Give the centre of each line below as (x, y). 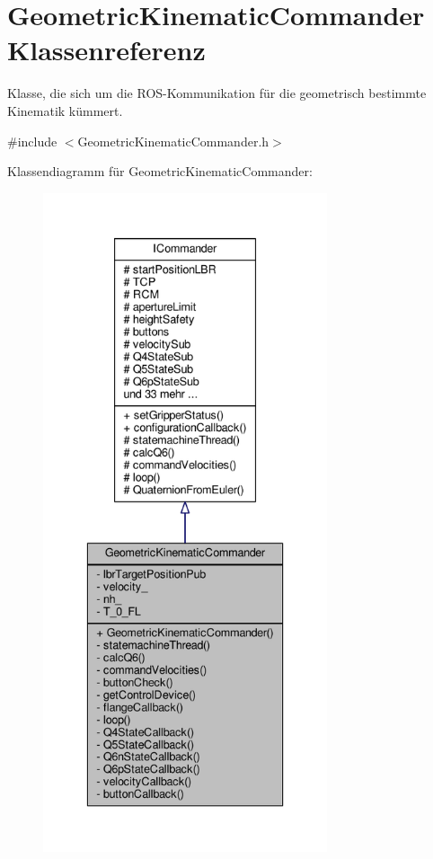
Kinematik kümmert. (65, 110)
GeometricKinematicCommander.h (173, 141)
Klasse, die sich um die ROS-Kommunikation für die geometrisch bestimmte (217, 93)
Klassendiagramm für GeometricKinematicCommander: (160, 171)
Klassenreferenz (106, 50)
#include (32, 141)
